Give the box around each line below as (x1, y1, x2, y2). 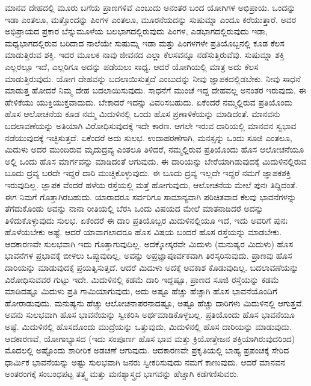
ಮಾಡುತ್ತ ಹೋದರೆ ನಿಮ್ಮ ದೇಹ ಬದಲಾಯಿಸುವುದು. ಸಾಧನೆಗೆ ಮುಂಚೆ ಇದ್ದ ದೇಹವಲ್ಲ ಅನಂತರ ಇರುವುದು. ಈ (5, 84, 306, 96)
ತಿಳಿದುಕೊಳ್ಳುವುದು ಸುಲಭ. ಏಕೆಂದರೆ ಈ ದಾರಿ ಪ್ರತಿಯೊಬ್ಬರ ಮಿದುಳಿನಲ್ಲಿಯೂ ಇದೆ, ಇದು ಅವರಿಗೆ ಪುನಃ (5, 214, 288, 226)
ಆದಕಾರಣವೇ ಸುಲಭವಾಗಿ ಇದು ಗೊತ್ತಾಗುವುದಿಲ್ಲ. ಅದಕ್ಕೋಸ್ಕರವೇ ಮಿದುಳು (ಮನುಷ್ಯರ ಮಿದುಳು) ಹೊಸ (5, 237, 294, 250)
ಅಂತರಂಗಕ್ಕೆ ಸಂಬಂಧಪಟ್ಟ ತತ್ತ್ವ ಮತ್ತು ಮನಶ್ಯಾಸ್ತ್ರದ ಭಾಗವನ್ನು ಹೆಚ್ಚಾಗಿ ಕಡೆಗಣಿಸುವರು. (5, 367, 239, 380)
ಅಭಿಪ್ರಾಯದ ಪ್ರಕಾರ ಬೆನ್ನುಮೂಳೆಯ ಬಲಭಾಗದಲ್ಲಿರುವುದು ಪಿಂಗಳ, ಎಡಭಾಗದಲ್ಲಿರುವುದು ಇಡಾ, (5, 25, 268, 37)
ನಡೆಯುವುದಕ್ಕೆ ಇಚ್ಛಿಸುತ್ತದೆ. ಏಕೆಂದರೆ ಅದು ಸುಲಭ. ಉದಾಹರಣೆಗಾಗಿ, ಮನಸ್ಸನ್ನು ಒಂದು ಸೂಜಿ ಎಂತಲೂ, (5, 131, 292, 144)
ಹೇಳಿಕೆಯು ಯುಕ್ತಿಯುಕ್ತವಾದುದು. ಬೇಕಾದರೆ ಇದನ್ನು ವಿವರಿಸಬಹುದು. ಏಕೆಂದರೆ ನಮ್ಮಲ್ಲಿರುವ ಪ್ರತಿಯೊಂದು (5, 95, 293, 108)
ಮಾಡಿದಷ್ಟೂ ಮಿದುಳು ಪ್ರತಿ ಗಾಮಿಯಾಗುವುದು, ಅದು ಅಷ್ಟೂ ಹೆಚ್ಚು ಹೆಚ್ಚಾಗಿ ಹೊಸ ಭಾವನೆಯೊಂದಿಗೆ (5, 285, 278, 297)
